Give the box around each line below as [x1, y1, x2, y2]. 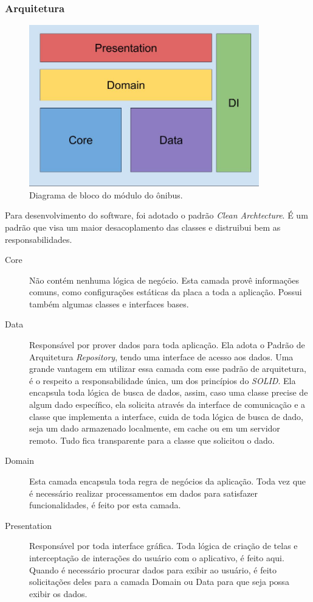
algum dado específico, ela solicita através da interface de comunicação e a [29, 398, 306, 411]
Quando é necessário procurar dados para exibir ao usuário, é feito [29, 563, 277, 576]
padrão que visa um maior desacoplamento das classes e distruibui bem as [5, 220, 281, 233]
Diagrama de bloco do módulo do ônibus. [29, 188, 183, 201]
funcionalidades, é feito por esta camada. [29, 499, 181, 511]
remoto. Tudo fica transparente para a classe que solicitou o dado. [29, 433, 275, 446]
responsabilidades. [5, 233, 72, 245]
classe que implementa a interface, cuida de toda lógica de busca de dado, [29, 410, 303, 422]
